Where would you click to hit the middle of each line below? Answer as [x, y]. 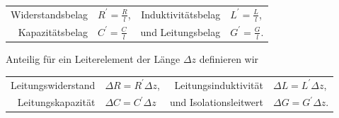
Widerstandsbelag [50, 14]
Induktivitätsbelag [181, 14]
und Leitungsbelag [180, 31]
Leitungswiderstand [53, 84]
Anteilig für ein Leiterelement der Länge [93, 59]
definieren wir [229, 59]
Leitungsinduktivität [219, 84]
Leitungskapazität [56, 102]
